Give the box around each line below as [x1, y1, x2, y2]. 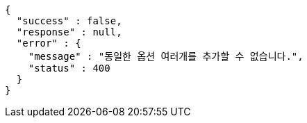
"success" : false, [16, 15, 122, 26]
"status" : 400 [28, 63, 110, 74]
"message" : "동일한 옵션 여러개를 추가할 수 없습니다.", [28, 51, 304, 62]
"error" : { [16, 38, 81, 49]
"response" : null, [16, 26, 122, 38]
